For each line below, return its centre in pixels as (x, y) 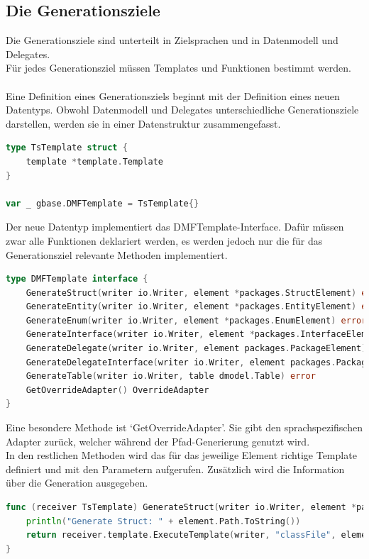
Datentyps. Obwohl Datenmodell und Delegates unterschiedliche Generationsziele (182, 110)
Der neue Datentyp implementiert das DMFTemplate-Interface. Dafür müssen (175, 227)
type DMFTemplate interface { (77, 279)
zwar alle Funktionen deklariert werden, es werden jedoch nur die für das (164, 240)
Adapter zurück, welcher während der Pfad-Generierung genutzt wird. (158, 441)
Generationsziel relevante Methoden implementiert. (117, 254)
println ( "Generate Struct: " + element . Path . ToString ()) (163, 521)
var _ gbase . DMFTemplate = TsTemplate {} (103, 203)
